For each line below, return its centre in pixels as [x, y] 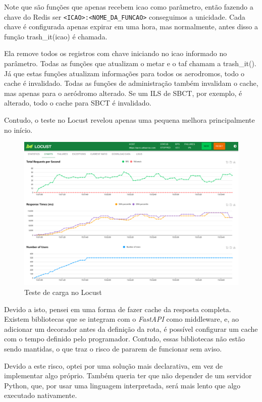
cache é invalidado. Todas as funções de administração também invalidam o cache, [131, 83]
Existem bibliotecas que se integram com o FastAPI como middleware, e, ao [122, 319]
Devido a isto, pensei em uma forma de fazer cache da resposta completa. [118, 309]
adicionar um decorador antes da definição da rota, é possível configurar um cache [131, 329]
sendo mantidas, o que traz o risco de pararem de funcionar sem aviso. [113, 348]
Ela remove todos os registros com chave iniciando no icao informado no [116, 53]
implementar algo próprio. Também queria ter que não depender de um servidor [128, 375]
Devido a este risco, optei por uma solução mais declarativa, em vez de [113, 365]
